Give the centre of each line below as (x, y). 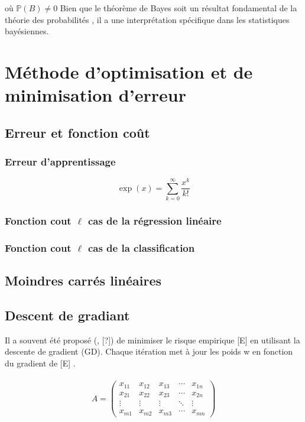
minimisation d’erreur (95, 95)
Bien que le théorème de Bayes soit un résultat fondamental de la (179, 8)
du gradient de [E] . (40, 363)
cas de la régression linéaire (155, 221)
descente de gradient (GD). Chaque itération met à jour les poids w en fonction (149, 351)
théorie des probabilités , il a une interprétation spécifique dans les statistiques (147, 19)
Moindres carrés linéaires (83, 280)
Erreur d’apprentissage (60, 162)
